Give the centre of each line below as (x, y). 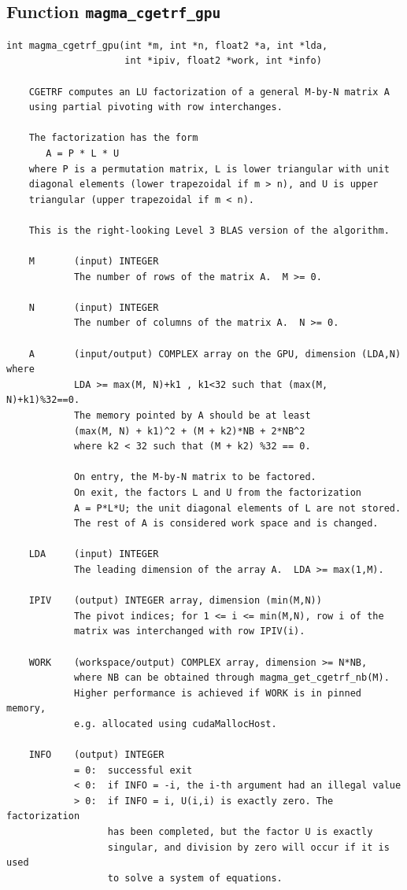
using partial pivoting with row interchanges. (155, 107)
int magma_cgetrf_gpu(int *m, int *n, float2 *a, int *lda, (167, 45)
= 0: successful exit (133, 770)
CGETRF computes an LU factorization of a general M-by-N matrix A (209, 92)
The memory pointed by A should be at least (192, 416)
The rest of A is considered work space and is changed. (226, 524)
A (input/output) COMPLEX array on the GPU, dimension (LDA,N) (215, 354)
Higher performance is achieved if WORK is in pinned (218, 693)
